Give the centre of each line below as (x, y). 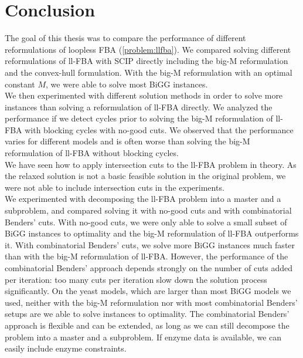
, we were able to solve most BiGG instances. (127, 84)
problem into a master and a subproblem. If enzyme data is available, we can (143, 337)
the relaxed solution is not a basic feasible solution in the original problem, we (145, 176)
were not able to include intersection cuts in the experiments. (115, 187)
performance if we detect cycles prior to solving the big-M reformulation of (139, 118)
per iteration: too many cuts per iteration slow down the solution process (136, 279)
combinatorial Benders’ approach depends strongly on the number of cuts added (149, 268)
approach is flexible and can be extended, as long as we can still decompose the (147, 325)
